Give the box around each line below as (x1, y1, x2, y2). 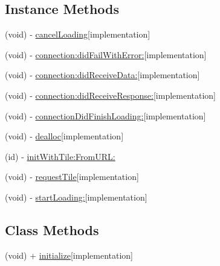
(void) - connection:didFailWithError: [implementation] (5, 48, 207, 61)
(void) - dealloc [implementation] (5, 130, 124, 142)
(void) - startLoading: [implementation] (5, 190, 147, 203)
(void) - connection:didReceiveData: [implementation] (5, 68, 200, 81)
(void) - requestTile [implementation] (5, 170, 139, 183)
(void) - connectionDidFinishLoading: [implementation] (5, 109, 206, 122)
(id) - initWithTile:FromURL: (5, 150, 115, 162)
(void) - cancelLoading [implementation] (5, 28, 150, 41)
